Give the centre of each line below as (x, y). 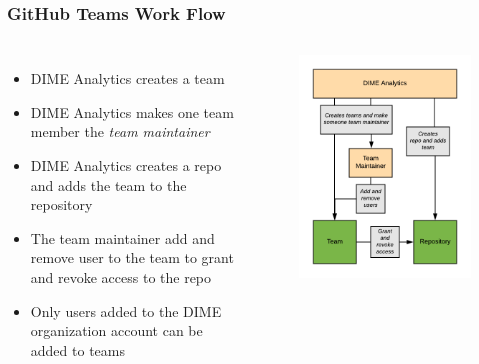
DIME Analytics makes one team (132, 111)
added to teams (77, 349)
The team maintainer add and (122, 237)
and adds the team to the (108, 184)
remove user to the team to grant (132, 257)
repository (61, 204)
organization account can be (116, 330)
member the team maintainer (120, 131)
